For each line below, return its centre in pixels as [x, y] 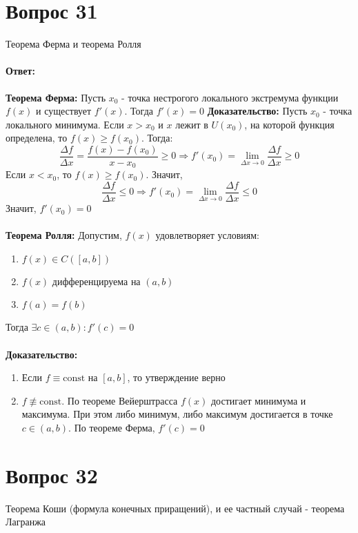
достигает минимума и [258, 400]
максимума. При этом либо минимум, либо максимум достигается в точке [177, 414]
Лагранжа [26, 522]
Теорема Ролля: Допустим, [64, 235]
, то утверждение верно [176, 377]
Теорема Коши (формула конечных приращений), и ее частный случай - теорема [175, 508]
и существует [64, 111]
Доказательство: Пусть [257, 111]
